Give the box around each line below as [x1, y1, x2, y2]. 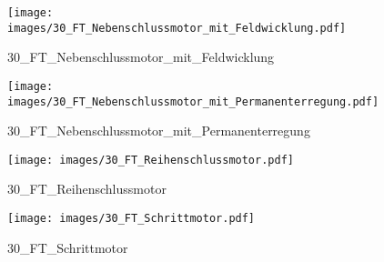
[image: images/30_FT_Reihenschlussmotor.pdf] [7, 153, 294, 166]
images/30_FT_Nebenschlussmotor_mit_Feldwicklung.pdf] [7, 21, 347, 35]
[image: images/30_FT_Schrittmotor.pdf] [7, 212, 256, 226]
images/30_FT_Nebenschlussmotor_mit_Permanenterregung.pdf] [7, 95, 379, 108]
